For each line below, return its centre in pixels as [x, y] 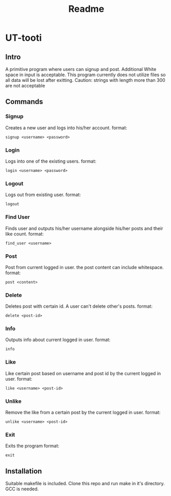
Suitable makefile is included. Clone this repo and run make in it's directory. [85, 484]
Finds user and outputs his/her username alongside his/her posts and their [84, 228]
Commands [24, 102]
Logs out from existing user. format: [43, 195]
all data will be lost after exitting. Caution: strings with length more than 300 [85, 80]
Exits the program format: [32, 446]
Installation [24, 471]
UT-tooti [24, 38]
